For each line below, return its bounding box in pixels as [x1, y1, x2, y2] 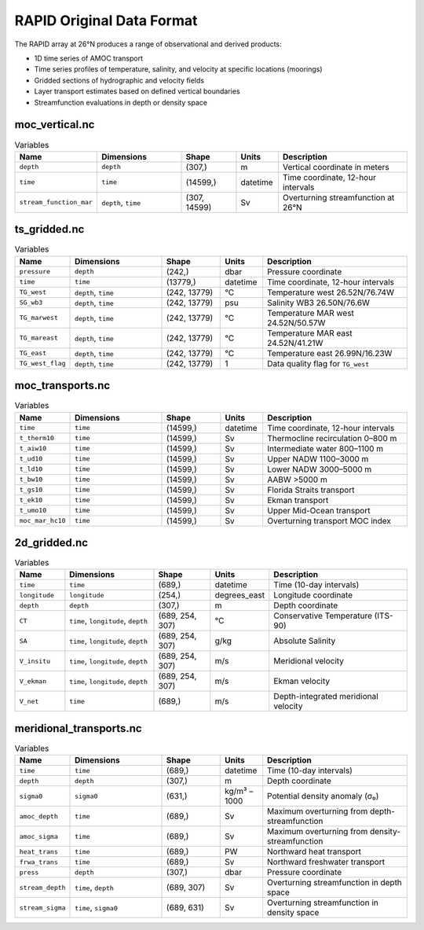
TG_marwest [19, 314, 59, 322]
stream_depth [19, 883, 66, 891]
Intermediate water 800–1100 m [267, 443, 384, 454]
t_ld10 [19, 465, 43, 473]
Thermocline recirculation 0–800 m [267, 432, 397, 443]
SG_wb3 [19, 299, 43, 307]
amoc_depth [19, 812, 59, 821]
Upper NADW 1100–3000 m [267, 453, 369, 464]
